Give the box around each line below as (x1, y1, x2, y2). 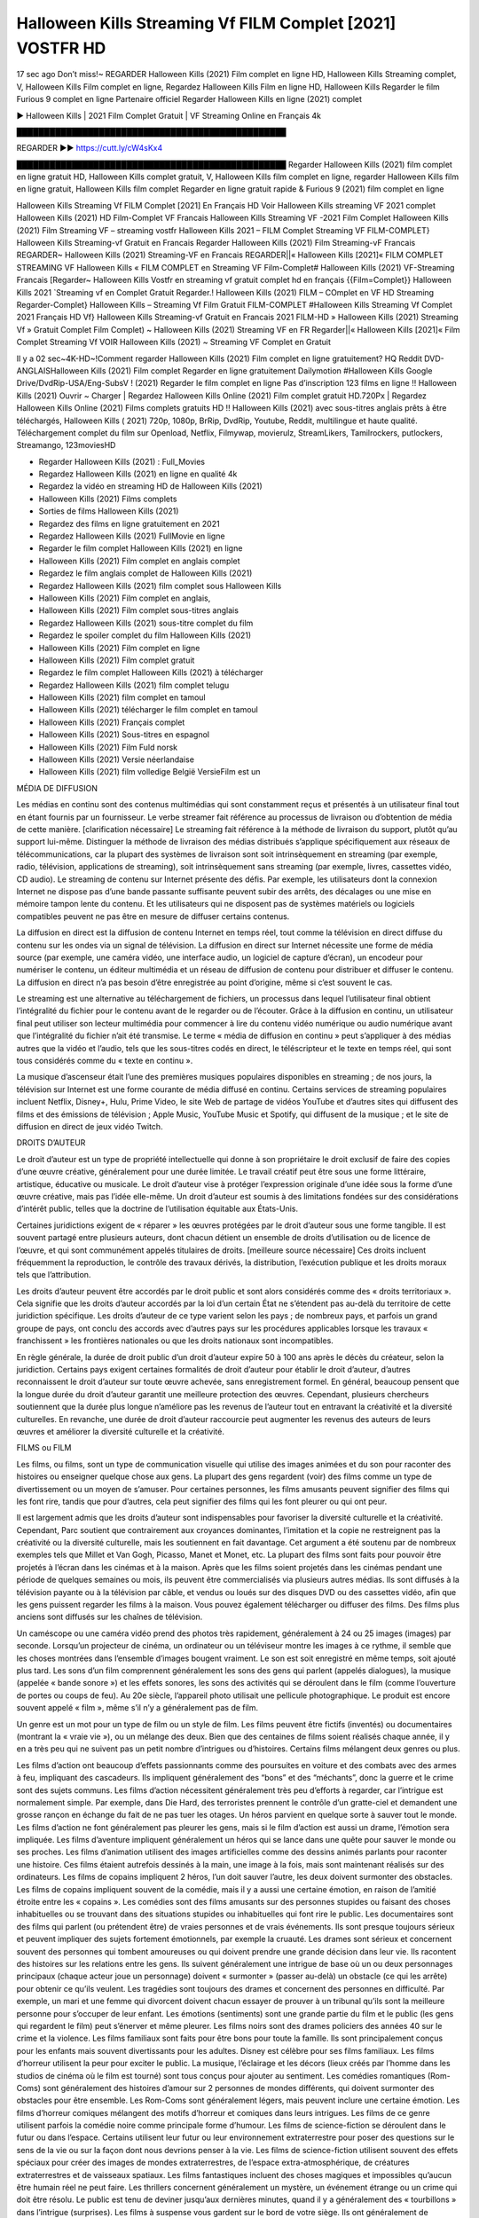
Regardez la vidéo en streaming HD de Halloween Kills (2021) (38, 481, 263, 492)
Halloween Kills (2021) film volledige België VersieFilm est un (38, 767, 261, 777)
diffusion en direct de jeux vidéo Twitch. (16, 1121, 163, 1131)
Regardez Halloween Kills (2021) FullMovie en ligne (38, 531, 225, 541)
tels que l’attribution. (16, 1270, 91, 1280)
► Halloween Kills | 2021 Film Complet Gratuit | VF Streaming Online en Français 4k (16, 110, 321, 121)
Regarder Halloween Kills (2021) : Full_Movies (38, 456, 206, 467)
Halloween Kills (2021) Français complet (38, 717, 185, 728)
